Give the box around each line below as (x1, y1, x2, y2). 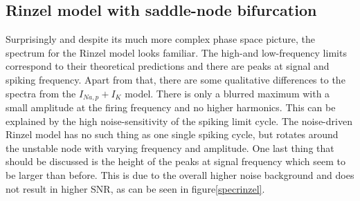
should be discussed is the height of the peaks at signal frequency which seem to (6, 154, 346, 169)
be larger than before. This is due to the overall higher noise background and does (6, 168, 354, 182)
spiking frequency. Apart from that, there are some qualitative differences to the (6, 72, 345, 86)
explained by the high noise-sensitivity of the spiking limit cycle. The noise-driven (6, 113, 352, 128)
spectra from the (6, 86, 76, 100)
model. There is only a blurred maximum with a (125, 86, 330, 100)
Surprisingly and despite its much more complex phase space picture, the (6, 32, 315, 46)
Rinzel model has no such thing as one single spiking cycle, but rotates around (6, 127, 339, 142)
